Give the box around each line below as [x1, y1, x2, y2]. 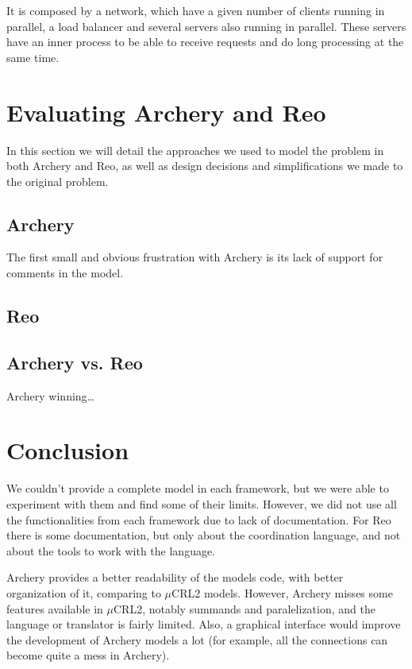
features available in [6, 600, 103, 617]
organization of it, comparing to [6, 584, 161, 601]
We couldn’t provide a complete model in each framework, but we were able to [6, 480, 389, 497]
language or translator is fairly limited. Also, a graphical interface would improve [6, 616, 401, 632]
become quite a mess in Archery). [6, 647, 170, 663]
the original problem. [6, 172, 109, 189]
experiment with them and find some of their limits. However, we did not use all [6, 495, 397, 512]
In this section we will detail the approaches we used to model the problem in [6, 141, 384, 158]
